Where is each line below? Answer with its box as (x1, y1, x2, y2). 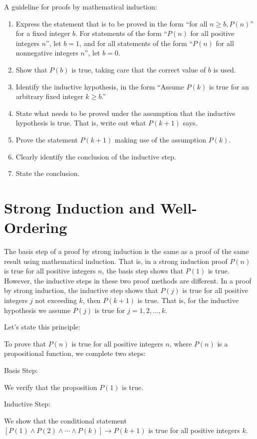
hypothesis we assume (4, 304, 71, 315)
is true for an (209, 81, 249, 91)
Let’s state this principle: (4, 321, 80, 332)
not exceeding (35, 295, 77, 305)
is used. (213, 64, 236, 74)
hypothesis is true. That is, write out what (15, 117, 146, 128)
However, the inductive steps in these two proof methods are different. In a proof (4, 275, 252, 285)
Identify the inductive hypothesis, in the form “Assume (15, 81, 184, 91)
